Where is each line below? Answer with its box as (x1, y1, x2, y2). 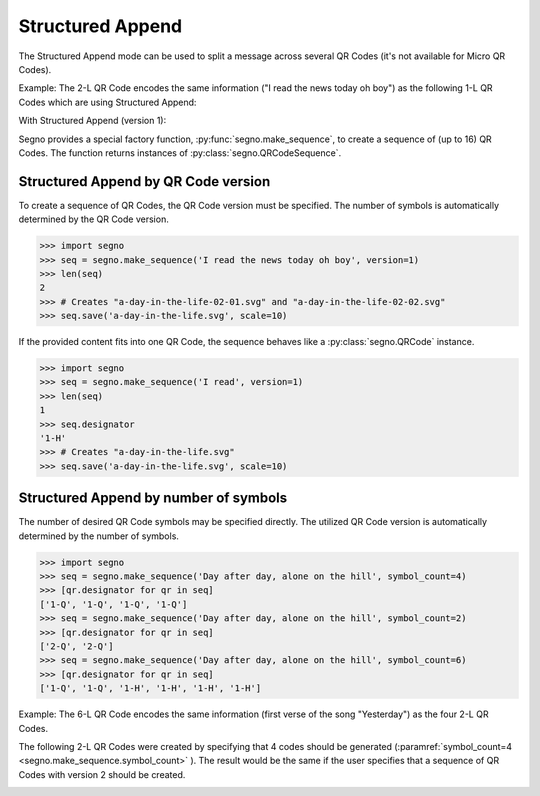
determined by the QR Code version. (18, 213, 169, 225)
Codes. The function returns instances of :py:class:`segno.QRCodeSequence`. (18, 146, 342, 159)
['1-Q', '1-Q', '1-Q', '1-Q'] (39, 598, 188, 610)
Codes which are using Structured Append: (18, 96, 197, 108)
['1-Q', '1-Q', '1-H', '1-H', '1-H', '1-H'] (39, 683, 262, 694)
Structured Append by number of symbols (18, 490, 288, 507)
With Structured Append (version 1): (18, 115, 167, 127)
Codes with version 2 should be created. (18, 768, 186, 780)
